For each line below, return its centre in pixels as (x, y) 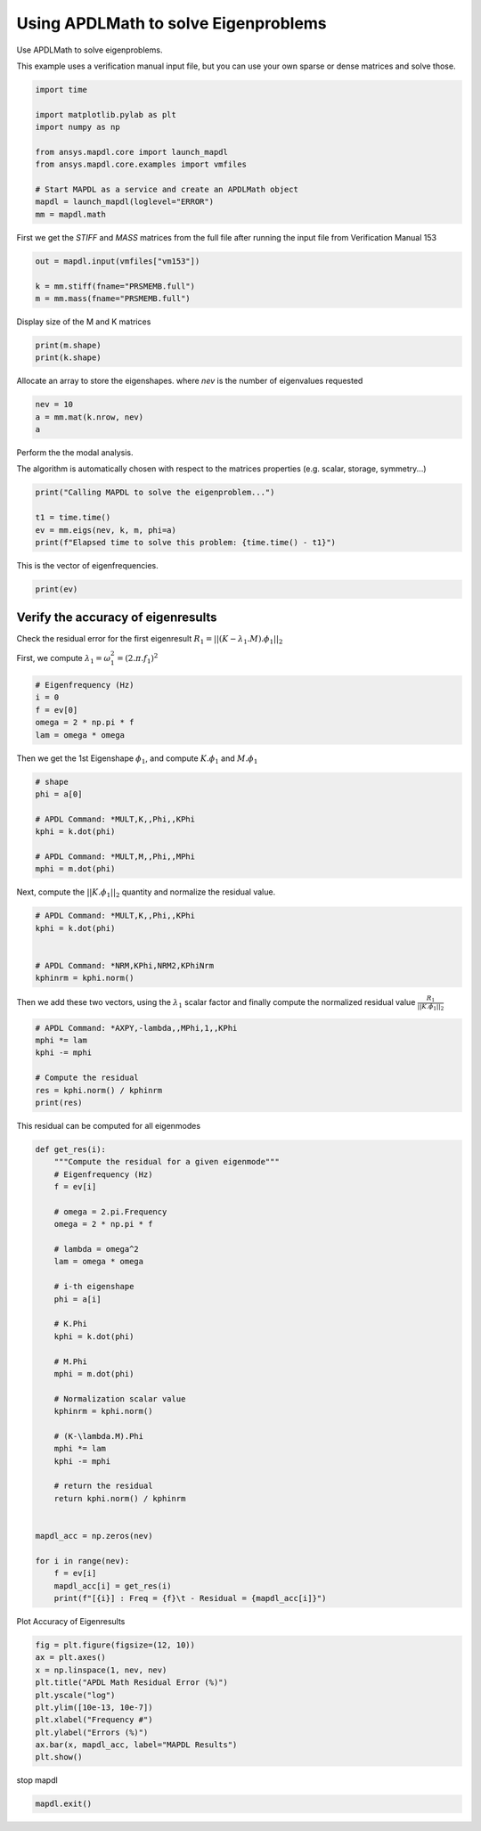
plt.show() (59, 1757)
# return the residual (103, 1486)
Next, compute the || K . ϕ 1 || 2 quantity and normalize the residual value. (146, 893)
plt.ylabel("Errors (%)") (92, 1732)
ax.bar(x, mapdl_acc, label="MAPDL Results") (136, 1745)
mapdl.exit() (64, 1804)
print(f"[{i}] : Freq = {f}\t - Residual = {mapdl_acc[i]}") (190, 1598)
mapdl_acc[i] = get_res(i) (113, 1586)
